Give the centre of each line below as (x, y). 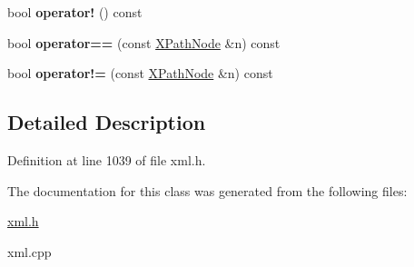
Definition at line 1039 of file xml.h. (107, 159)
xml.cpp (30, 251)
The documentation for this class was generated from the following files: (207, 190)
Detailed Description (107, 122)
